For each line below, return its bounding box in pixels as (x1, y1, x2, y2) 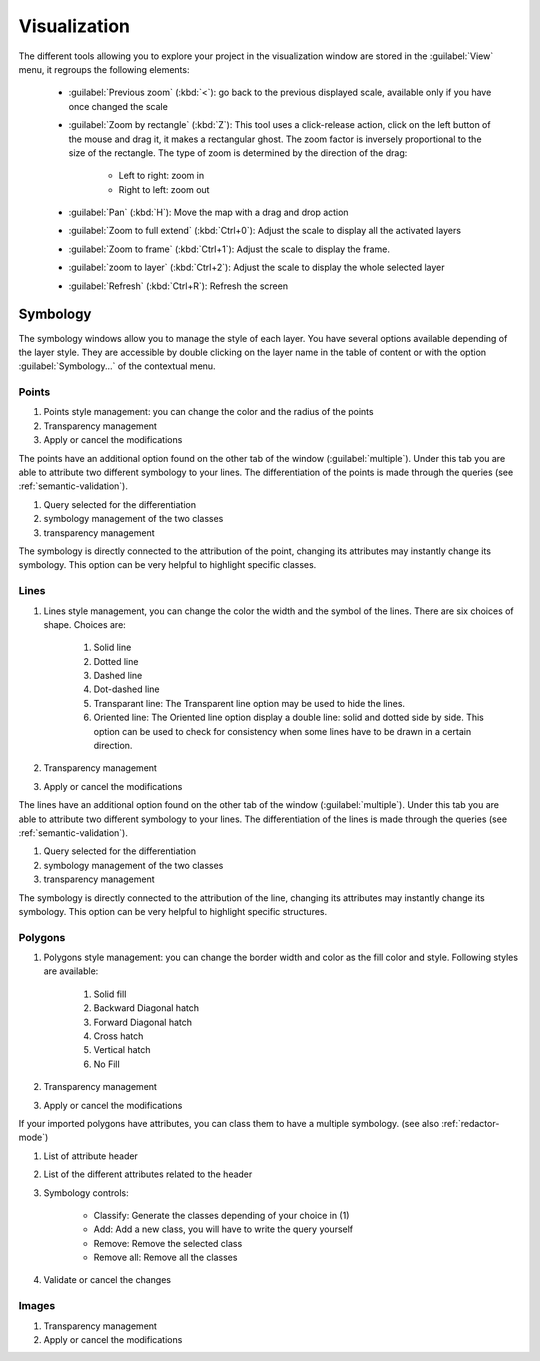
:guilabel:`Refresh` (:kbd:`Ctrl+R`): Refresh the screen (68, 280, 289, 292)
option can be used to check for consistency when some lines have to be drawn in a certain (93, 725, 472, 737)
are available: (43, 965, 99, 977)
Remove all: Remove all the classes (93, 1251, 238, 1264)
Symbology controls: (43, 1186, 129, 1199)
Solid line (93, 641, 132, 654)
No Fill (93, 1058, 120, 1070)
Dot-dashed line (93, 683, 160, 695)
